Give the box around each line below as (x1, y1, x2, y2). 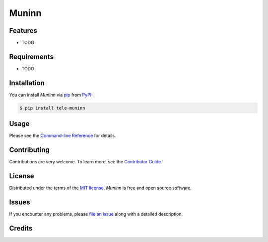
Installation (9, 79, 45, 87)
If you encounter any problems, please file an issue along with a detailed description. (9, 211, 183, 217)
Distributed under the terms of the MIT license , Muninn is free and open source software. (9, 185, 192, 191)
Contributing (9, 146, 50, 154)
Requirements (9, 52, 54, 61)
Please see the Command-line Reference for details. (9, 132, 116, 139)
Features (9, 26, 37, 35)
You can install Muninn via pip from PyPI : (9, 92, 93, 98)
